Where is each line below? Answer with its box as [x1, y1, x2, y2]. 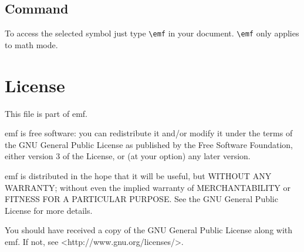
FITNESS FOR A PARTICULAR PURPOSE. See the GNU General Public [5, 193, 278, 205]
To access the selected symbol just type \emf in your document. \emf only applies [5, 27, 299, 39]
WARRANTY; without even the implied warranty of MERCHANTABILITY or [5, 181, 291, 193]
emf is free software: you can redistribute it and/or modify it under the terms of [5, 127, 293, 139]
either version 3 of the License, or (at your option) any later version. [5, 150, 251, 162]
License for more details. [5, 204, 93, 216]
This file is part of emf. [5, 107, 87, 119]
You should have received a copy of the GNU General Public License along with [5, 224, 293, 236]
